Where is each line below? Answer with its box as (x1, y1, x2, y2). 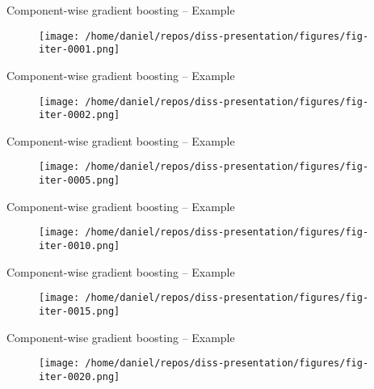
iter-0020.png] (39, 370, 120, 383)
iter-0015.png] (39, 305, 120, 317)
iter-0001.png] (39, 44, 120, 56)
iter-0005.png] (39, 175, 120, 187)
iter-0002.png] (39, 109, 120, 121)
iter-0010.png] (39, 239, 120, 252)
